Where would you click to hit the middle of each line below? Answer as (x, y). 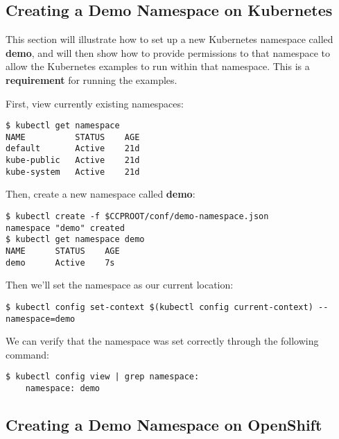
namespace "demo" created (65, 228)
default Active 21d (73, 149)
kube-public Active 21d (73, 161)
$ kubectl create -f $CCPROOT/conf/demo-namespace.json (137, 217)
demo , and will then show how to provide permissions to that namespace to (168, 52)
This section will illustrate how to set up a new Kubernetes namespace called (169, 39)
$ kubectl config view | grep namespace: (103, 377)
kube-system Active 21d (73, 172)
